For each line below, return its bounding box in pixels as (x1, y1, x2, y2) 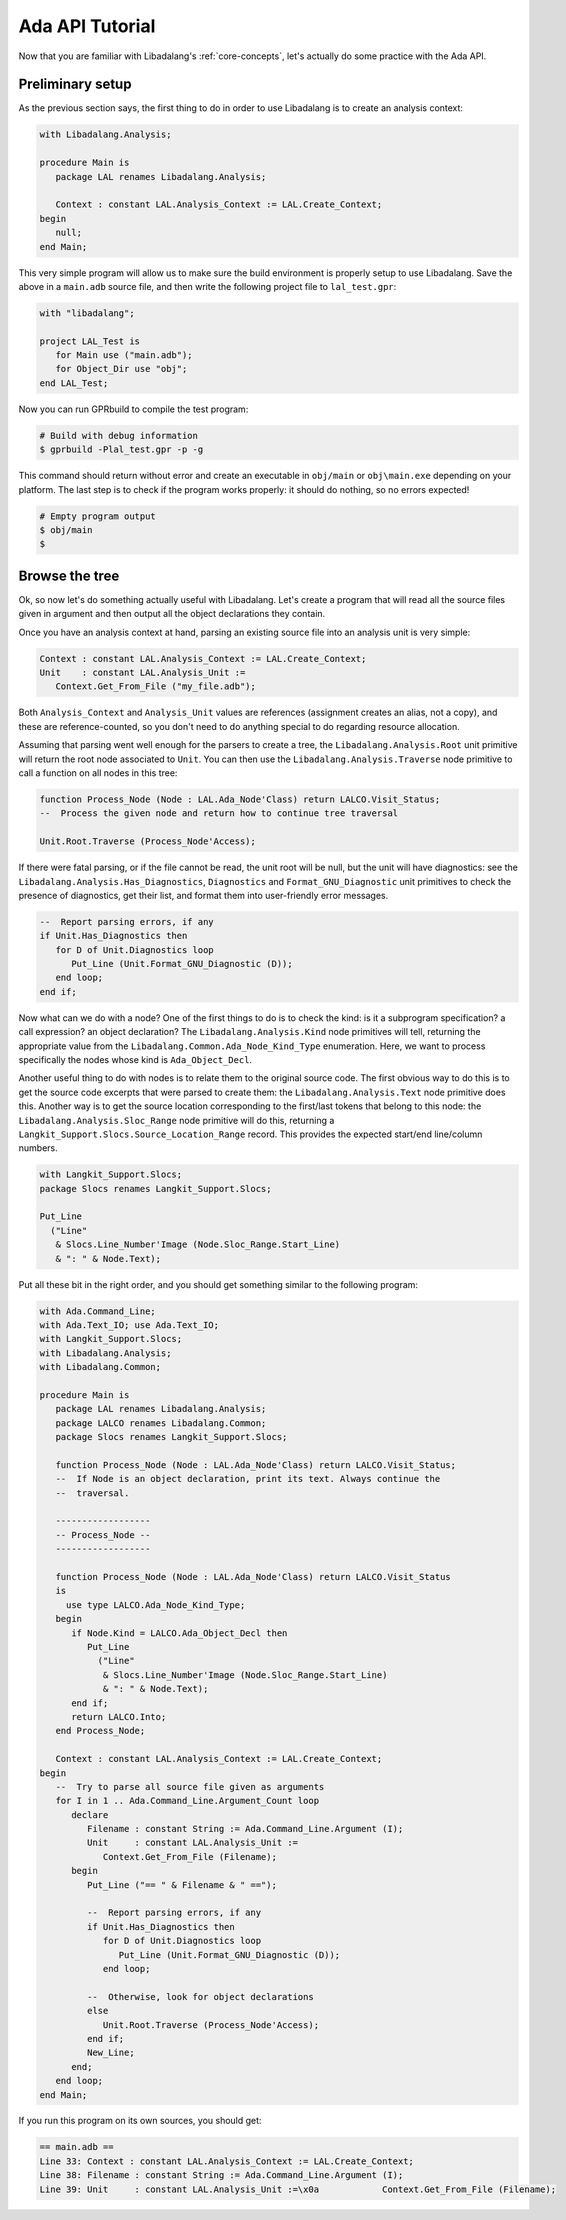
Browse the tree (18, 567, 120, 584)
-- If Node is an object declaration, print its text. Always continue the (55, 1473, 441, 1485)
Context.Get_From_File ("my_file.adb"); (55, 681, 257, 692)
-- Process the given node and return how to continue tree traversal (39, 808, 399, 819)
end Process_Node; (55, 1725, 146, 1737)
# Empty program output (39, 510, 157, 522)
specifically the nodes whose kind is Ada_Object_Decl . (18, 1053, 253, 1065)
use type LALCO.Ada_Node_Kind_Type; (65, 1599, 246, 1610)
